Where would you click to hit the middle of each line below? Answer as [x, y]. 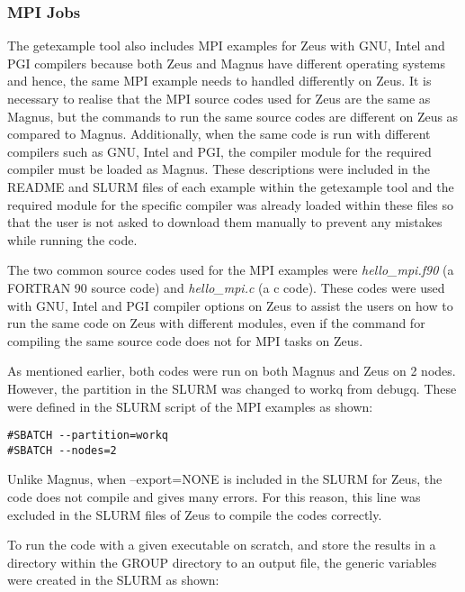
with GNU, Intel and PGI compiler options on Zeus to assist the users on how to [230, 305]
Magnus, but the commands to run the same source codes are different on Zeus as [233, 116]
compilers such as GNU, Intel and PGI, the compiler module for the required [219, 151]
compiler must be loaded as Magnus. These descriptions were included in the [219, 169]
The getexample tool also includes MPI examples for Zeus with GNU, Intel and [226, 46]
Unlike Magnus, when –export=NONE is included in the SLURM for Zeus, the [225, 479]
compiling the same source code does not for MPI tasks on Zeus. [185, 340]
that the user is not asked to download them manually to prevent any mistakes [225, 222]
